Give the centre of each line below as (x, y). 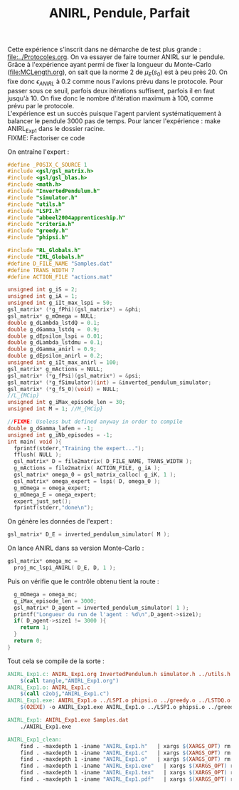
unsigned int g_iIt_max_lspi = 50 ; (60, 303)
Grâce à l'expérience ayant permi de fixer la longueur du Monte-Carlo (110, 65)
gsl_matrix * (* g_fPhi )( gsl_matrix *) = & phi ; (74, 310)
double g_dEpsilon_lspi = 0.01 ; (55, 336)
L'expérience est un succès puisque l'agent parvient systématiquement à (115, 113)
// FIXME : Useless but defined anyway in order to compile (95, 422)
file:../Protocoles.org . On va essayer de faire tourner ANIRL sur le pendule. (116, 57)
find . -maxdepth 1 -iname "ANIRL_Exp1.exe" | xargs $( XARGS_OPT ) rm (128, 766)
